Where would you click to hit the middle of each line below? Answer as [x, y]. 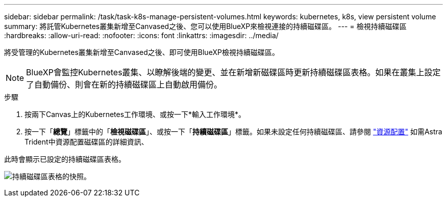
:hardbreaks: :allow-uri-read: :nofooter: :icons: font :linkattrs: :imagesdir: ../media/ [141, 35]
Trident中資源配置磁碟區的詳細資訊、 [86, 142]
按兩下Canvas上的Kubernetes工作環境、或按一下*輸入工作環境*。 [135, 114]
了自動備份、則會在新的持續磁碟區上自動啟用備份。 [124, 84]
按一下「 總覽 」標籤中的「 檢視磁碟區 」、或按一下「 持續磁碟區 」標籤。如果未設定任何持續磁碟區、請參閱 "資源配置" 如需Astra [233, 132]
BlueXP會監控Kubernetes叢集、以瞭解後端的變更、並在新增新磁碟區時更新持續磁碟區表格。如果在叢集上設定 [233, 72]
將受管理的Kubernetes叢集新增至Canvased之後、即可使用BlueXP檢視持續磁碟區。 [142, 52]
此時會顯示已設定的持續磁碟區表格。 [65, 159]
